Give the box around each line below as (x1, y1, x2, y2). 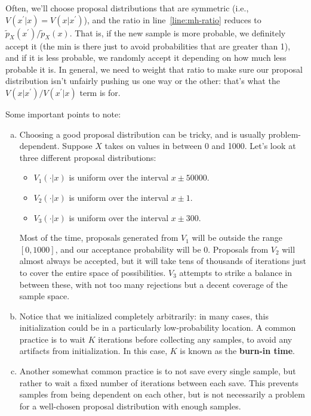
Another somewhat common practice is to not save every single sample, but (19, 365, 296, 377)
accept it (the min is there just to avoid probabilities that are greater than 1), (5, 39, 291, 52)
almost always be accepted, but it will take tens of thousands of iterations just (19, 254, 306, 267)
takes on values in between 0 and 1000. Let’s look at (104, 139, 296, 152)
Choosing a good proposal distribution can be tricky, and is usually (19, 128, 266, 140)
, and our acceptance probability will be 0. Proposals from (55, 243, 269, 255)
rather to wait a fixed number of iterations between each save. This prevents (19, 376, 298, 389)
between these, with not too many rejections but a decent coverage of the (19, 278, 288, 290)
